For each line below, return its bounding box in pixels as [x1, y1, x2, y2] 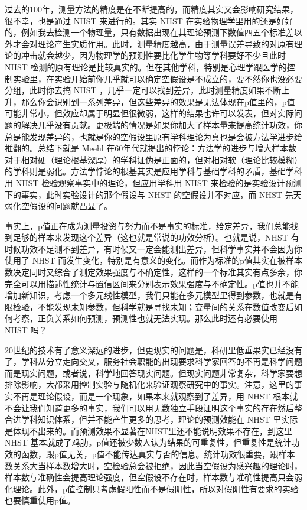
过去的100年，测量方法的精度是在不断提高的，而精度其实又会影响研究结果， [5, 3, 298, 15]
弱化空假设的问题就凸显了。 [5, 200, 112, 212]
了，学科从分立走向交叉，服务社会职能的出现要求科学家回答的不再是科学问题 [5, 355, 302, 368]
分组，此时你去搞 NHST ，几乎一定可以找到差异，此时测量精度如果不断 [5, 84, 282, 96]
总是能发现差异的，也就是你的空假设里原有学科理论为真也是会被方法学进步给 [5, 130, 302, 142]
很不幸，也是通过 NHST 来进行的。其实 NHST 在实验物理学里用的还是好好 [5, 14, 293, 27]
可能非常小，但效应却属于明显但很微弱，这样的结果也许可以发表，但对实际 [5, 107, 294, 119]
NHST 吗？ [5, 324, 47, 336]
